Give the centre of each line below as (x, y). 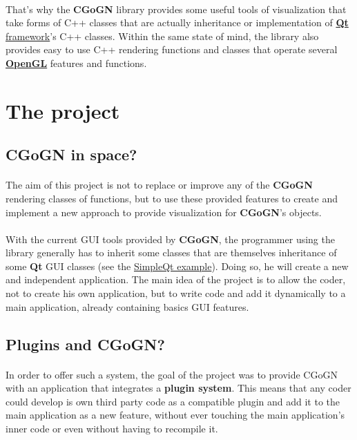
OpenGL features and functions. (76, 63)
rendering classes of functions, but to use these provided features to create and (172, 198)
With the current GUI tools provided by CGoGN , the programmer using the (170, 239)
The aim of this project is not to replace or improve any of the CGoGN (159, 185)
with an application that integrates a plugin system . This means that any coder (178, 388)
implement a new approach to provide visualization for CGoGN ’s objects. (164, 212)
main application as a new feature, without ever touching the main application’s (175, 415)
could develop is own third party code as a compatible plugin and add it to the (173, 401)
